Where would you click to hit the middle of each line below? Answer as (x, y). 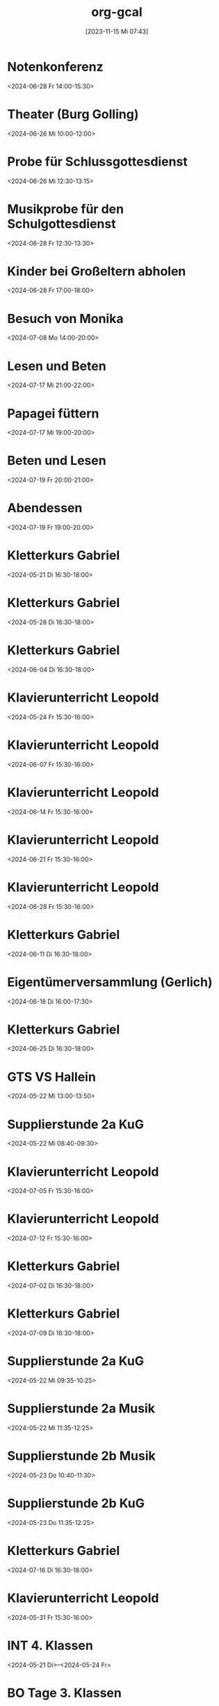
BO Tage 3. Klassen (64, 1693)
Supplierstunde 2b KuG (76, 1503)
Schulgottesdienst (62, 224)
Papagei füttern (53, 413)
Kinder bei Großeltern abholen (97, 271)
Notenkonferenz (55, 66)
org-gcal (117, 12)
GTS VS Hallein (51, 1077)
